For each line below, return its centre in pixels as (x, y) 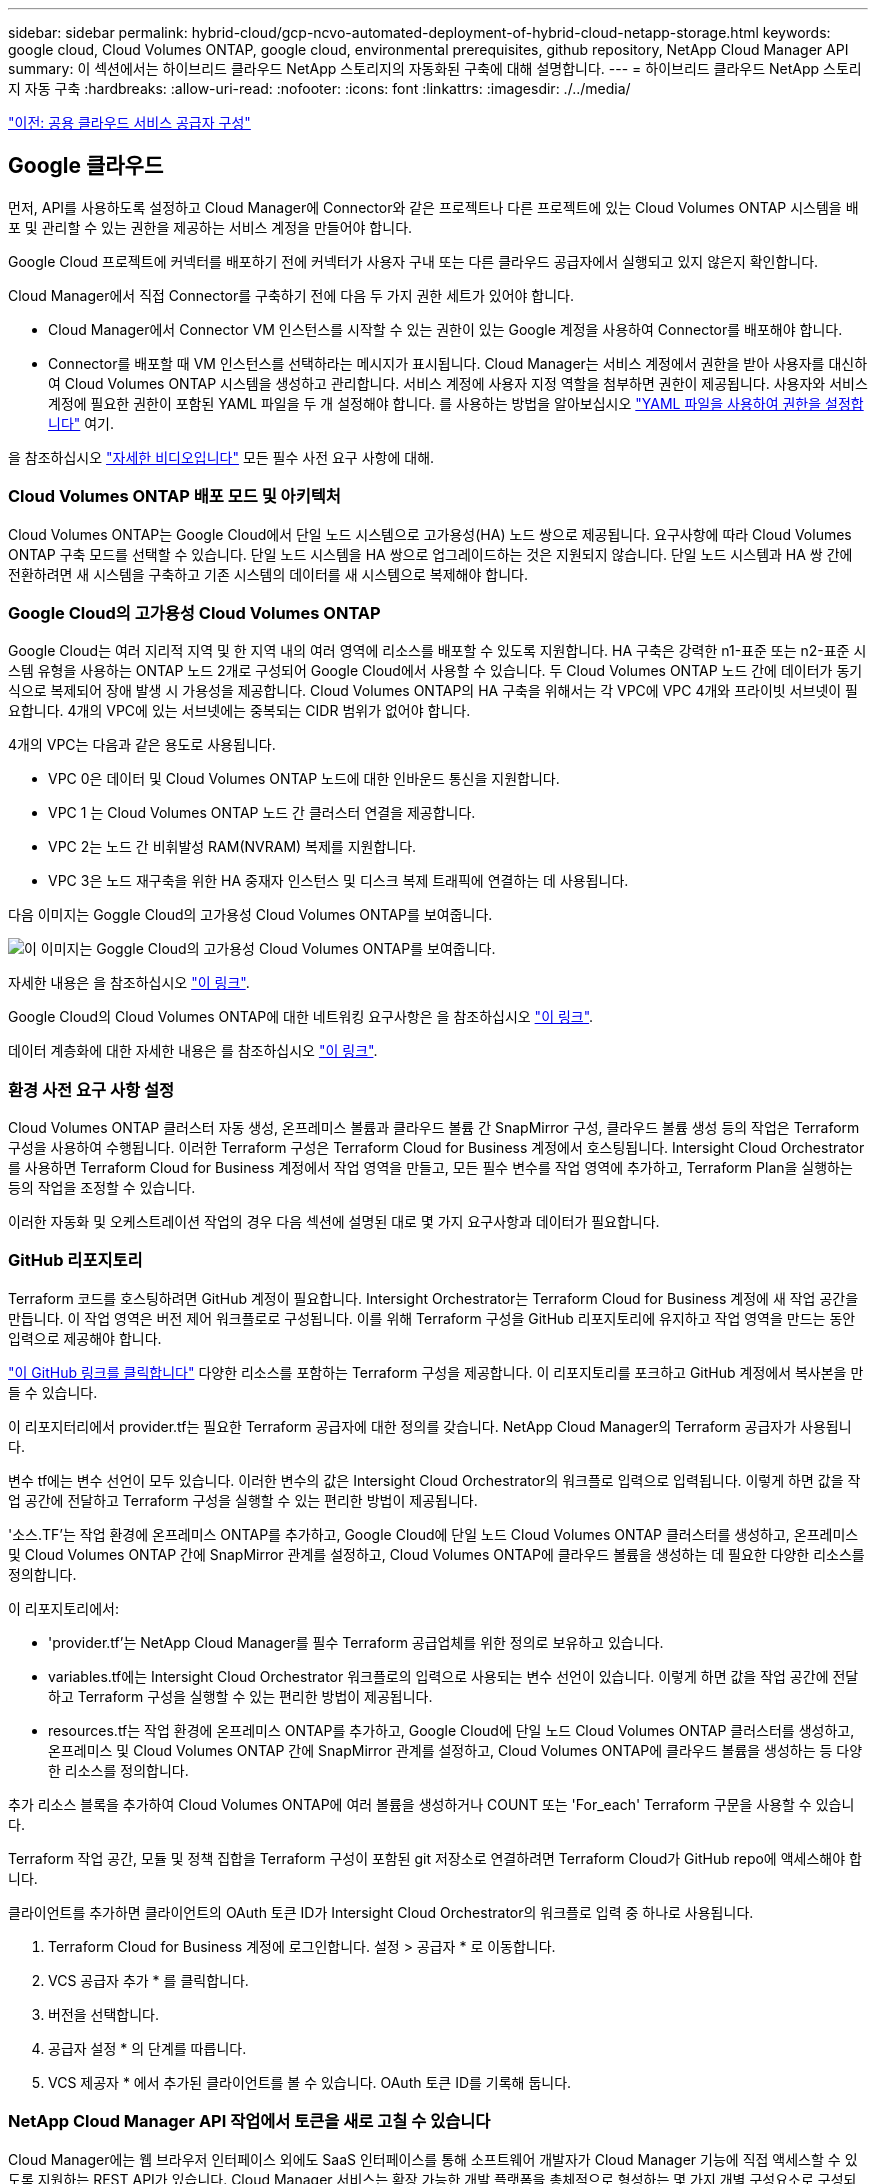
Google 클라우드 (86, 166)
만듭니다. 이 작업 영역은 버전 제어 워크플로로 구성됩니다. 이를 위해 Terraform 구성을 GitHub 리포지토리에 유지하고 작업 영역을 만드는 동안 (432, 1318)
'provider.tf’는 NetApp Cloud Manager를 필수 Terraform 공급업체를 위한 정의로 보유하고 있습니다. (356, 1642)
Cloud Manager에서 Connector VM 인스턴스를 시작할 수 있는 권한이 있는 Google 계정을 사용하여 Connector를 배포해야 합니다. (445, 329)
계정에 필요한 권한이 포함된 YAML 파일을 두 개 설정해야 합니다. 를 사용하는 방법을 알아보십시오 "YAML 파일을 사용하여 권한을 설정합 (456, 403)
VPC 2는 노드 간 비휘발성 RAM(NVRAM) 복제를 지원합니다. (232, 847)
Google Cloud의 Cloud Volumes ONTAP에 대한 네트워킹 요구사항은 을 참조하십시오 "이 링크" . (301, 1017)
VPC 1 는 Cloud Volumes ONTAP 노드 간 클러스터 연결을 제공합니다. (262, 813)
